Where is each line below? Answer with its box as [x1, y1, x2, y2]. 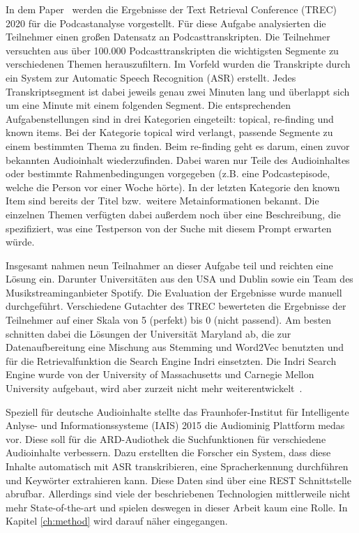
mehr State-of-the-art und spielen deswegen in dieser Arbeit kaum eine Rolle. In [6, 500, 348, 514]
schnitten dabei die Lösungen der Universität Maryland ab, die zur [6, 326, 291, 340]
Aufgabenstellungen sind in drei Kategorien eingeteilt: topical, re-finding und [6, 111, 334, 126]
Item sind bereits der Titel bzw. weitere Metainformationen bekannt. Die [6, 193, 319, 208]
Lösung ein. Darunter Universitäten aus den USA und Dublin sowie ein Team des [6, 271, 353, 286]
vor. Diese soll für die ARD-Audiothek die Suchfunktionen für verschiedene [6, 431, 326, 446]
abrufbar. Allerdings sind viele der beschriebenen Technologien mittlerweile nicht [6, 486, 351, 501]
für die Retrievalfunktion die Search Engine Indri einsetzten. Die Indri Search [6, 353, 337, 368]
